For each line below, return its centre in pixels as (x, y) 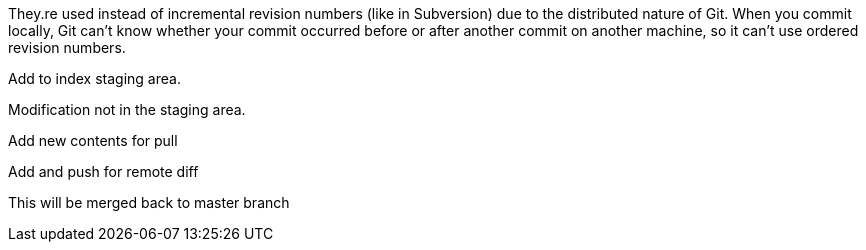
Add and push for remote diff (103, 171)
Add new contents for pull (93, 140)
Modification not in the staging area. (127, 109)
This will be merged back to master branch (149, 202)
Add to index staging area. (94, 78)
